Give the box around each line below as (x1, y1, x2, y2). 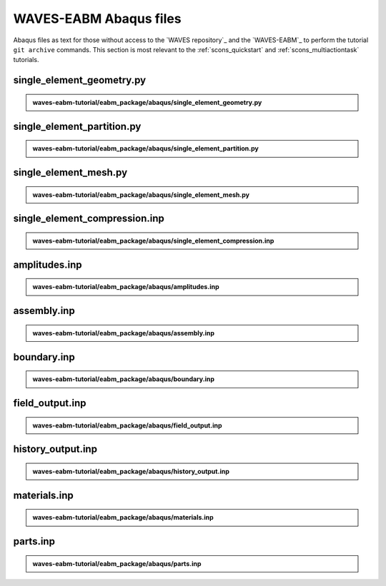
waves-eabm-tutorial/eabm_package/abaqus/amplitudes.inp (32, 283, 219, 291)
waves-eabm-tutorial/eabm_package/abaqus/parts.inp (32, 559, 202, 567)
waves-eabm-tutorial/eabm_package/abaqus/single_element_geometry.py (32, 98, 262, 106)
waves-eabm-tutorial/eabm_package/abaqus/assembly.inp (32, 328, 214, 337)
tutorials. (13, 56, 39, 64)
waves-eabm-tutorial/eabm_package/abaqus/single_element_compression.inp (32, 236, 274, 245)
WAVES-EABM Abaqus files (13, 11, 182, 26)
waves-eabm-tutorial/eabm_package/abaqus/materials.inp (32, 513, 214, 522)
